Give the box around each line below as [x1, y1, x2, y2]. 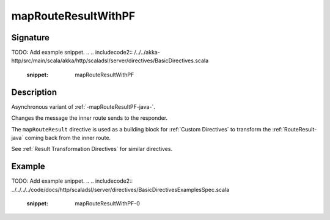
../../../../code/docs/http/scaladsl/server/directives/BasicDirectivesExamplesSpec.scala [11, 186, 230, 193]
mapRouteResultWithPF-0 [75, 200, 140, 207]
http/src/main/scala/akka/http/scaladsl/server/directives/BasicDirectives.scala [11, 57, 209, 64]
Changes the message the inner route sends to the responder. [11, 114, 168, 122]
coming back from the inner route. [24, 134, 111, 141]
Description [11, 87, 57, 97]
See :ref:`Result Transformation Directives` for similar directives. [11, 145, 173, 153]
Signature [11, 32, 50, 43]
